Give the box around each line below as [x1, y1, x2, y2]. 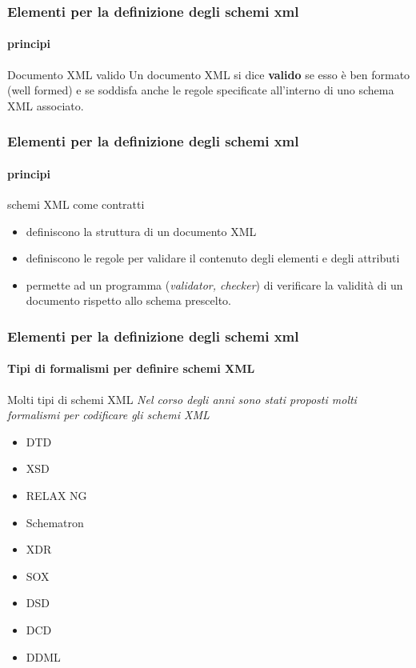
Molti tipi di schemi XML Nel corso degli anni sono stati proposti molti [7, 390, 357, 407]
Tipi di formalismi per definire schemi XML [7, 360, 255, 377]
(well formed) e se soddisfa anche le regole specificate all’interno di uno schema [7, 82, 394, 98]
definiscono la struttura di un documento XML [26, 222, 257, 239]
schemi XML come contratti [7, 196, 145, 213]
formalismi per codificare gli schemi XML [7, 406, 210, 423]
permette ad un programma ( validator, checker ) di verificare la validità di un [26, 276, 403, 293]
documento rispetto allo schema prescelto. [26, 292, 231, 309]
